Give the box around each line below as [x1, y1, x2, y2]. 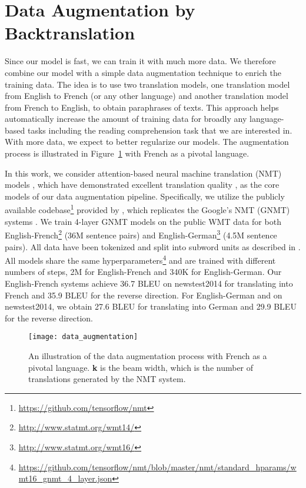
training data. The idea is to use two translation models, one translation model [5, 78, 290, 90]
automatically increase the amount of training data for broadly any [5, 112, 247, 125]
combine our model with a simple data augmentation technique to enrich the [5, 66, 281, 78]
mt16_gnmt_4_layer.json [18, 472, 112, 484]
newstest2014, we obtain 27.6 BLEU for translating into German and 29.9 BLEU [5, 300, 297, 313]
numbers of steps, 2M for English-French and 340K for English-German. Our [5, 265, 282, 278]
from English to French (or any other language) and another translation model [5, 89, 288, 102]
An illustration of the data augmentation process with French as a [28, 350, 267, 361]
